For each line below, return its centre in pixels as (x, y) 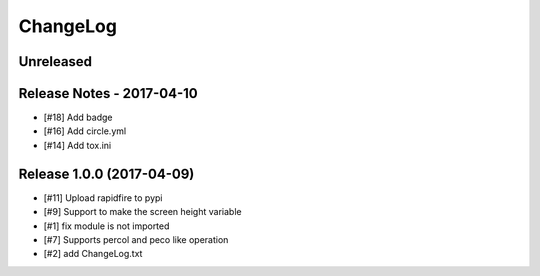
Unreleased (55, 61)
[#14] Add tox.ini (77, 145)
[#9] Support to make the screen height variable (142, 212)
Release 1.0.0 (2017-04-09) (106, 173)
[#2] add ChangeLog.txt (93, 254)
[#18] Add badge (78, 117)
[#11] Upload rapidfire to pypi (103, 197)
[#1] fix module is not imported (106, 226)
